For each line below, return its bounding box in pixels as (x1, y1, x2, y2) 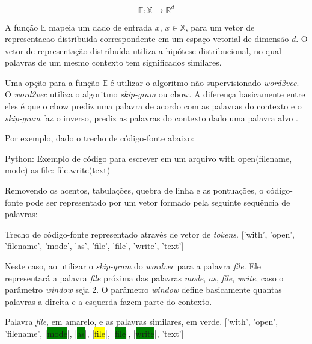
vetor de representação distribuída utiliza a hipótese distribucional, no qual (5, 44, 281, 57)
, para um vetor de (185, 20, 255, 33)
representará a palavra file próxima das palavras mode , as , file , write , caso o (5, 271, 284, 284)
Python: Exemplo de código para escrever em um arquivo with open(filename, (5, 152, 292, 164)
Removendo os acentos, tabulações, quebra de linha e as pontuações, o (5, 184, 264, 197)
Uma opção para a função (5, 76, 100, 88)
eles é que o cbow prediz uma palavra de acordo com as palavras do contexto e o (5, 100, 302, 112)
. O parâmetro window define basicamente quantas (96, 283, 282, 296)
